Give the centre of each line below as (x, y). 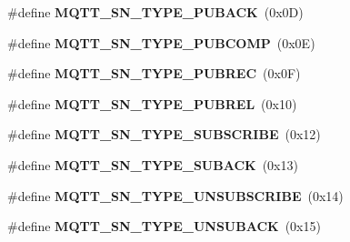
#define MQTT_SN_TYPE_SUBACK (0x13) (153, 164)
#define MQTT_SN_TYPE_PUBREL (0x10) (152, 103)
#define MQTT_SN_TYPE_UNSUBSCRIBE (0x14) (175, 195)
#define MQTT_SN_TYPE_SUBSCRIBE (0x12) (164, 134)
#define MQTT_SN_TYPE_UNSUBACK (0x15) (164, 226)
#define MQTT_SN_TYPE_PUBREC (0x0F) (154, 73)
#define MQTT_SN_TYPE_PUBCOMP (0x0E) (161, 42)
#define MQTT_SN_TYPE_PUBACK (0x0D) (155, 12)
